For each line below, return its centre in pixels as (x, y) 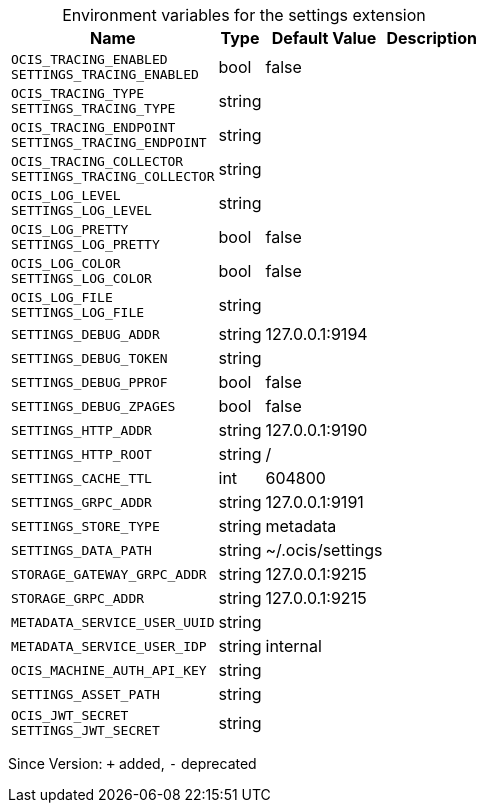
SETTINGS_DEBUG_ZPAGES (93, 406)
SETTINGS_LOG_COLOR (81, 278)
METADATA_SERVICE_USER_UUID (113, 622)
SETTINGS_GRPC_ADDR (81, 502)
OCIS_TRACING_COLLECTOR (97, 161)
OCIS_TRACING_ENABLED (89, 59)
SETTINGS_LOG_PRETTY (85, 244)
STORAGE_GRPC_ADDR (78, 598)
